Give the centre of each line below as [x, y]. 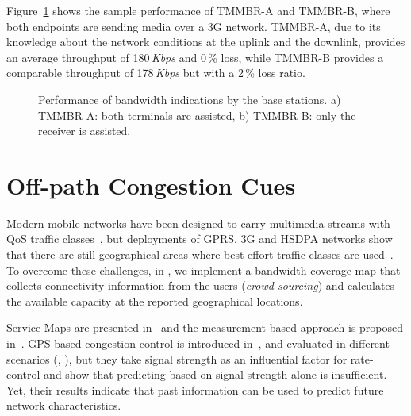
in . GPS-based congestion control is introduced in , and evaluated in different [198, 343]
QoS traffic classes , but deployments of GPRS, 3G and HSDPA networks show [200, 239]
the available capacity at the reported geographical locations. [155, 300]
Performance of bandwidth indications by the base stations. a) [190, 99]
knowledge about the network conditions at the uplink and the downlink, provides [206, 42]
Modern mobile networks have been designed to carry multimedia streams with [198, 223]
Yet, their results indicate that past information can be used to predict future [195, 389]
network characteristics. [64, 405]
